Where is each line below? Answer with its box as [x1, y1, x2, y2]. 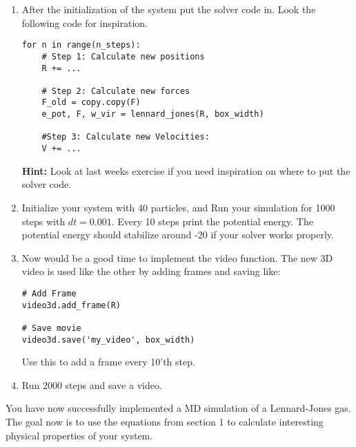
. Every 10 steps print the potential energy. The [111, 213, 313, 228]
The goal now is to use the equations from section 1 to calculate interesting [6, 414, 324, 428]
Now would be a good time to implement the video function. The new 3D [21, 250, 333, 265]
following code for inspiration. [21, 15, 148, 30]
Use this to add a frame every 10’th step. [21, 354, 195, 369]
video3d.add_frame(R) [21, 300, 121, 310]
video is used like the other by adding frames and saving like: [21, 264, 281, 278]
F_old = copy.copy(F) [41, 97, 141, 108]
